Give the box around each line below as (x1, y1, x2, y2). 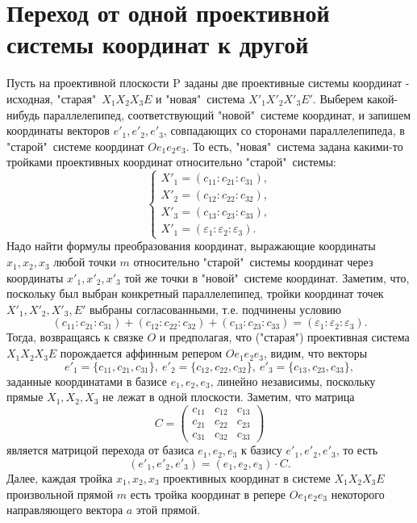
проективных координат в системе (163, 469, 331, 486)
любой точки (53, 253, 116, 270)
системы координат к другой (6, 27, 309, 61)
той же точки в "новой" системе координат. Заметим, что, (124, 269, 410, 286)
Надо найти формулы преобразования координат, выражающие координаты (6, 237, 376, 254)
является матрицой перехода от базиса (6, 441, 194, 458)
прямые (6, 388, 44, 405)
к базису (240, 441, 282, 458)
